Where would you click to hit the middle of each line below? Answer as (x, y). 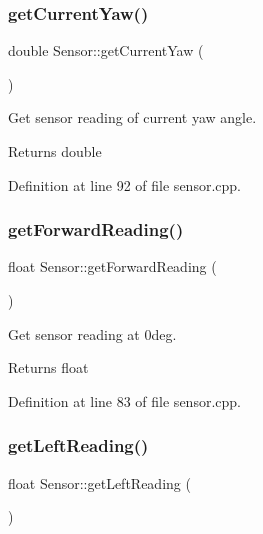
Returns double (55, 151)
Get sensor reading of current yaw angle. (132, 117)
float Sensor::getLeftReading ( (99, 482)
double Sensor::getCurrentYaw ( (106, 50)
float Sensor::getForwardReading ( (112, 266)
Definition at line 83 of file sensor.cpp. (124, 400)
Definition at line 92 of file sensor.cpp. (124, 184)
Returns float (48, 367)
